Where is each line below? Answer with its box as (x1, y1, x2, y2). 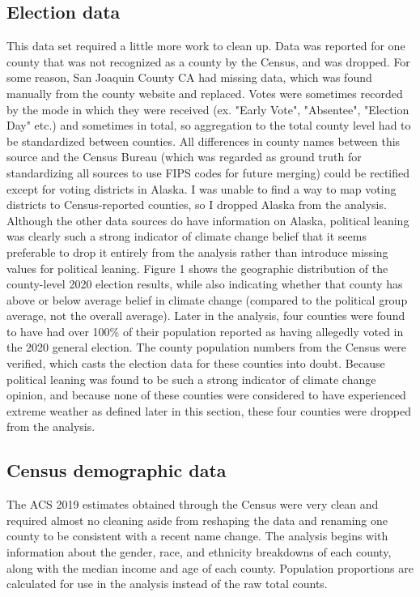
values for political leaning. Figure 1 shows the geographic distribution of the (6, 259, 388, 276)
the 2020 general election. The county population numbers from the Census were (6, 339, 406, 356)
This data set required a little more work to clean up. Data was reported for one (6, 37, 405, 54)
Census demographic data (6, 458, 227, 483)
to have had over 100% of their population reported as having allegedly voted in (6, 322, 404, 339)
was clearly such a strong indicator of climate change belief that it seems (6, 228, 367, 245)
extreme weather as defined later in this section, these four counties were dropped (6, 402, 411, 419)
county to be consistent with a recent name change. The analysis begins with (6, 527, 388, 544)
